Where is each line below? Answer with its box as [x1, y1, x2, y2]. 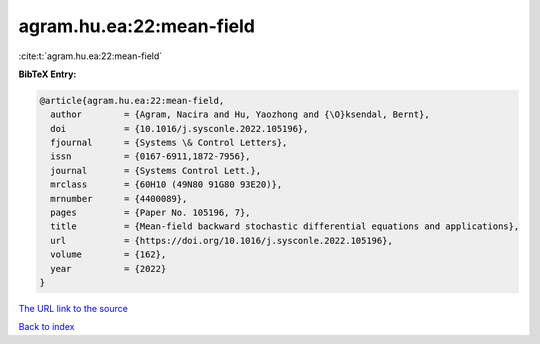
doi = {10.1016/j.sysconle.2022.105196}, [50, 123, 309, 134]
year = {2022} [50, 263, 167, 274]
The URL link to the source [18, 302, 129, 314]
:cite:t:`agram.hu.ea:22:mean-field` [18, 50, 163, 62]
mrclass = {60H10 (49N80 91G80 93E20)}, [50, 179, 283, 190]
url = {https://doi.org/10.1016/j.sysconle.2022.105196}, [50, 235, 394, 246]
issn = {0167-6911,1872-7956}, [50, 151, 251, 162]
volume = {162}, [50, 249, 167, 260]
